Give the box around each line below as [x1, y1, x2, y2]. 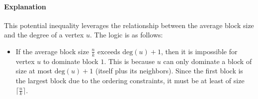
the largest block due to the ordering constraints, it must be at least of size [15, 75, 245, 85]
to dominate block [43, 56, 98, 66]
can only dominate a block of [163, 56, 252, 66]
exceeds [97, 46, 120, 56]
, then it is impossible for [161, 46, 238, 56]
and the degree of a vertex [4, 30, 84, 40]
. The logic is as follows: [89, 30, 163, 40]
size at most [15, 66, 53, 76]
